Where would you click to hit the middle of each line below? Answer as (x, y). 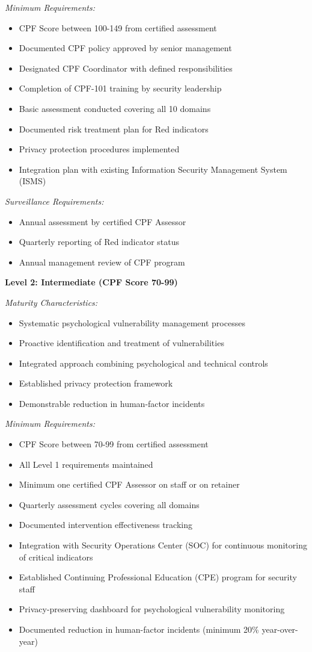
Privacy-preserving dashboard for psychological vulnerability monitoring (152, 609)
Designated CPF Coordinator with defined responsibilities (126, 68)
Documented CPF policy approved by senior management (125, 48)
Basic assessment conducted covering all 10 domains (115, 108)
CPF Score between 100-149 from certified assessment (118, 27)
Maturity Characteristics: (51, 302)
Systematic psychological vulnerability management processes (132, 322)
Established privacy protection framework (96, 383)
